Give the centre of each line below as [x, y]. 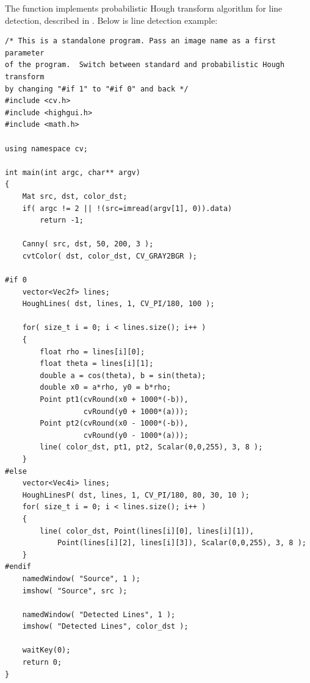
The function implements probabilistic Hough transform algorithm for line [144, 8]
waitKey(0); [46, 650]
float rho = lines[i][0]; [92, 352]
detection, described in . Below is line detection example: [111, 20]
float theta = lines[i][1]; [97, 364]
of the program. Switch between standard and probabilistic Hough [145, 65]
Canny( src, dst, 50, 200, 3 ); [88, 244]
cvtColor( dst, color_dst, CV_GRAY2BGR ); [110, 256]
